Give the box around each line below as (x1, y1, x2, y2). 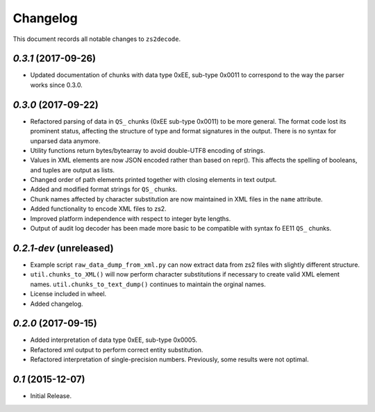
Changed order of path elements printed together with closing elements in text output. (30, 176, 277, 184)
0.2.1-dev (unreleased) (12, 242, 114, 254)
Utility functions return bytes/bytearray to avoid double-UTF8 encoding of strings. (30, 146, 265, 154)
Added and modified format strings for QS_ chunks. (30, 185, 177, 194)
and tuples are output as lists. (30, 165, 115, 174)
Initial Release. (30, 392, 72, 400)
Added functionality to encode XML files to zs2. (30, 205, 167, 213)
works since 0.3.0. (30, 81, 83, 89)
